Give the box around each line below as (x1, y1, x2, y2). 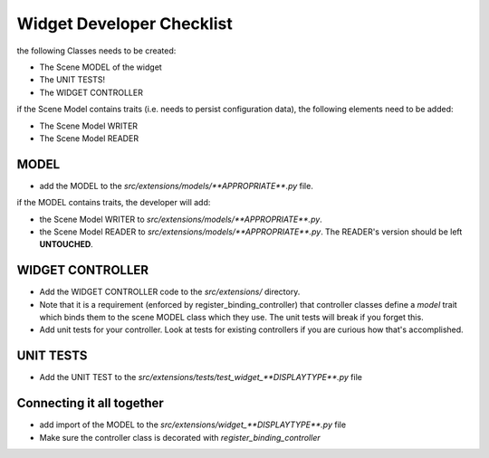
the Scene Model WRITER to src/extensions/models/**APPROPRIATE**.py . (39, 214, 323, 224)
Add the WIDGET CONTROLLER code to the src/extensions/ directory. (39, 286, 301, 298)
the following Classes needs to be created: (16, 45, 177, 56)
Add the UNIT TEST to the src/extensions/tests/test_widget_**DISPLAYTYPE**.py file (39, 372, 362, 383)
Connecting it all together (16, 396, 165, 411)
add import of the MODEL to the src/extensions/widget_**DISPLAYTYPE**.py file (39, 419, 347, 430)
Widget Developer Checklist (16, 14, 233, 33)
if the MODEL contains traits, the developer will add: (16, 197, 211, 208)
